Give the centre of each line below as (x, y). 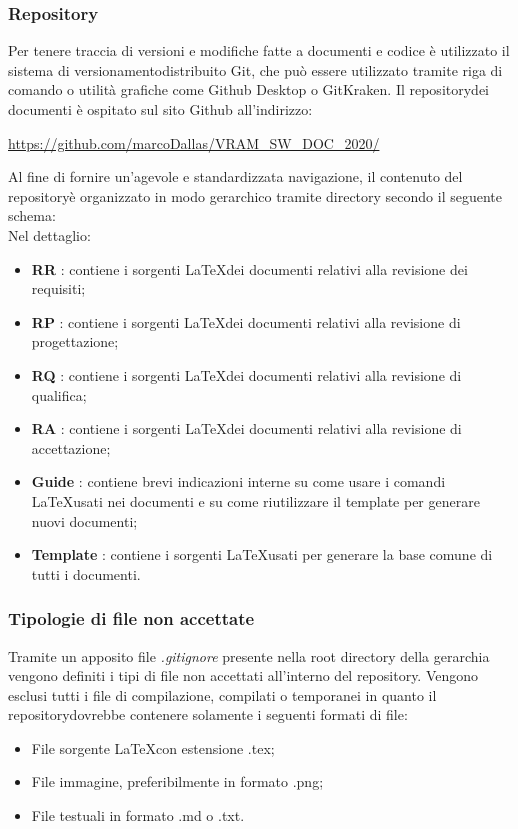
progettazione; (75, 341)
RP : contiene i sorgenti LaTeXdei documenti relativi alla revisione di (246, 321)
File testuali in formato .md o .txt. (138, 815)
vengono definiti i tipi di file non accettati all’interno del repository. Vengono (243, 675)
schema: (32, 215)
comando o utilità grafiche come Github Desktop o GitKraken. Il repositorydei (248, 89)
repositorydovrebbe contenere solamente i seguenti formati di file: (208, 714)
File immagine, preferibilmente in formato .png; (177, 781)
